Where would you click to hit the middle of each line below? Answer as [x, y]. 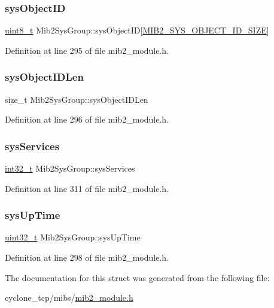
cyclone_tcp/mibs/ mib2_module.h [69, 298]
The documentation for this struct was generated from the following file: [137, 277]
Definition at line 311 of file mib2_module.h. [87, 188]
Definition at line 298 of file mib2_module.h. [87, 257]
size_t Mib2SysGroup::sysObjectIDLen [77, 99]
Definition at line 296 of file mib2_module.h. [87, 119]
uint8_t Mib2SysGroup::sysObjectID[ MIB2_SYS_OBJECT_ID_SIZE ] [137, 30]
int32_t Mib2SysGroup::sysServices [70, 168]
